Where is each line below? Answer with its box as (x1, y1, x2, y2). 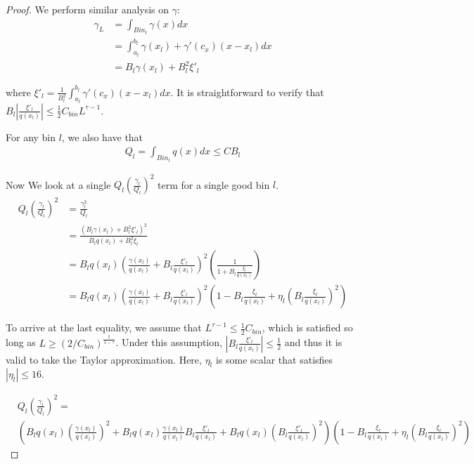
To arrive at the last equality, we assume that (6, 320, 202, 335)
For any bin (6, 129, 56, 144)
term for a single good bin (158, 177, 270, 192)
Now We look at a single (6, 177, 111, 192)
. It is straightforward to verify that (170, 84, 324, 99)
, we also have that (61, 129, 143, 144)
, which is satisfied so (262, 320, 353, 335)
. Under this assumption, (115, 335, 222, 350)
